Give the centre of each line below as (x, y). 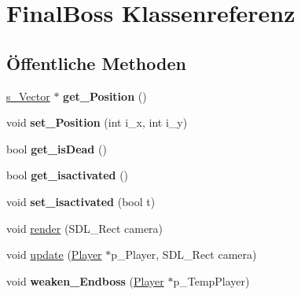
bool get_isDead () (57, 148)
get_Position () (105, 96)
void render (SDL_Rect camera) (85, 228)
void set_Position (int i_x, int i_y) (97, 122)
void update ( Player (54, 254)
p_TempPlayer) (211, 280)
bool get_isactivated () (68, 175)
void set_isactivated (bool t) (81, 201)
